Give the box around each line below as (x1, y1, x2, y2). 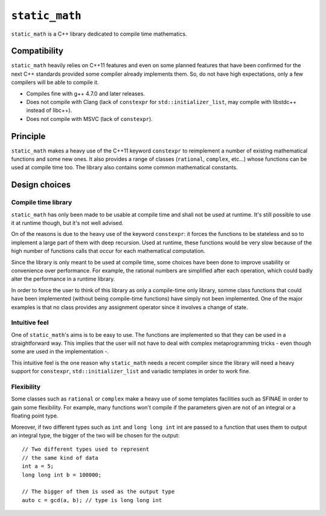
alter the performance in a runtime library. (11, 275, 115, 282)
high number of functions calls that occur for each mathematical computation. (11, 247, 205, 255)
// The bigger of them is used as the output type (22, 488, 175, 495)
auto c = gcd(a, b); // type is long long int (22, 497, 162, 503)
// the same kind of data (22, 454, 99, 461)
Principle (11, 131, 46, 142)
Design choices (11, 180, 71, 190)
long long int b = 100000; (22, 471, 102, 478)
